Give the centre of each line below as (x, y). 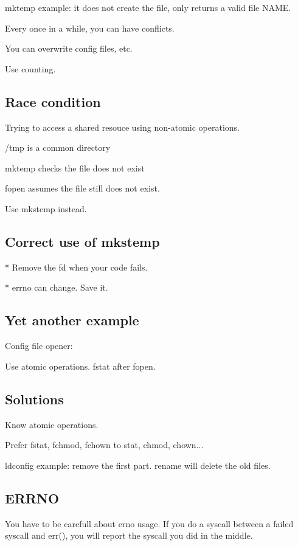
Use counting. (30, 68)
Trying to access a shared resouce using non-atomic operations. (122, 127)
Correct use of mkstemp (82, 241)
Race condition (53, 101)
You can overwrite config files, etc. (69, 48)
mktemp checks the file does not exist (75, 168)
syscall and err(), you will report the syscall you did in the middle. (129, 535)
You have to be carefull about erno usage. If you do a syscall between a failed (149, 523)
